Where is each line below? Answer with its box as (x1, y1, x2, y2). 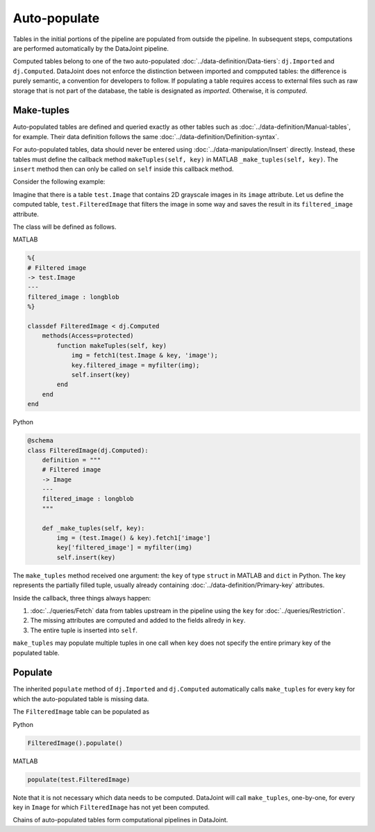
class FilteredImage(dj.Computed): (27, 446, 149, 454)
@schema (27, 437, 53, 445)
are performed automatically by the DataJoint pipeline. (12, 44, 169, 52)
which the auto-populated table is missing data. (12, 694, 149, 703)
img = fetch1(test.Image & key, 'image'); (71, 351, 218, 360)
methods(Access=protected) (42, 332, 135, 340)
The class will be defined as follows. (12, 223, 117, 231)
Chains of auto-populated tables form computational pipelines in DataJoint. (12, 816, 228, 824)
